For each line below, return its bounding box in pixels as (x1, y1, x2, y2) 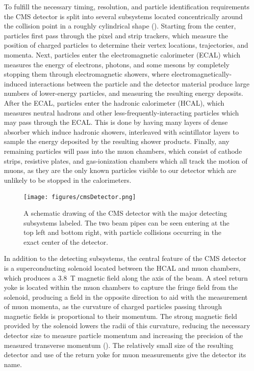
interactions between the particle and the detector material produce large (29, 78, 250, 88)
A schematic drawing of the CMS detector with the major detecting (24, 207, 228, 218)
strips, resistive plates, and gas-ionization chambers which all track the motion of (4, 155, 248, 166)
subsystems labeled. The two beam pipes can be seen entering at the (24, 217, 229, 228)
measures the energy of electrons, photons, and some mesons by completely (4, 59, 229, 69)
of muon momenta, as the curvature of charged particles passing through (4, 301, 222, 312)
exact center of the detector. (24, 236, 108, 247)
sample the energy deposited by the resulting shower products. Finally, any (4, 136, 229, 146)
